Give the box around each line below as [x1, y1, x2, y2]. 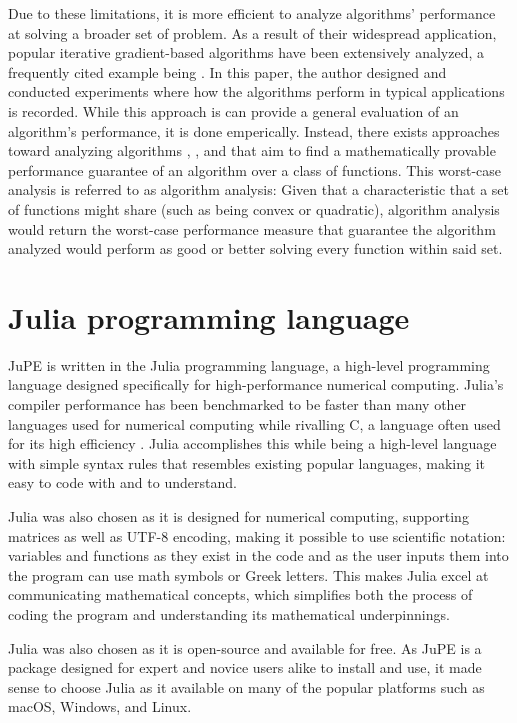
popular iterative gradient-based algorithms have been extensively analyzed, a [8, 42, 485, 63]
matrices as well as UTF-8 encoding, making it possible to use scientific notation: [8, 525, 506, 546]
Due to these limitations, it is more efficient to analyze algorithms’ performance [8, 3, 496, 23]
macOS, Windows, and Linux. [8, 696, 192, 717]
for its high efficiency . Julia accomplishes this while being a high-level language [8, 433, 497, 454]
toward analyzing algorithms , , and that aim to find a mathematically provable [8, 140, 496, 161]
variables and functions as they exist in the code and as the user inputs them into [8, 545, 509, 566]
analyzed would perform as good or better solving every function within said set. [8, 238, 503, 259]
